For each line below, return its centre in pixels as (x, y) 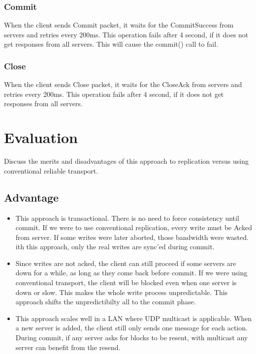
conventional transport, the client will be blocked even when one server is (126, 282)
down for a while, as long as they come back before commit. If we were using (131, 273)
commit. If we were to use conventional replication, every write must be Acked (134, 227)
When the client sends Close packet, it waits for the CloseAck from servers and (123, 84)
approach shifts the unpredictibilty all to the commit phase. (106, 302)
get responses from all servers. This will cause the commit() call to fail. (111, 44)
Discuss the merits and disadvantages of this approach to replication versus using (126, 161)
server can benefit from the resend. (68, 347)
